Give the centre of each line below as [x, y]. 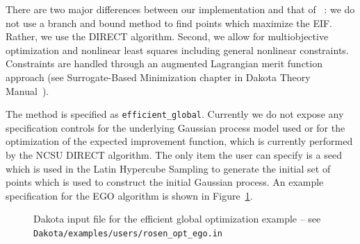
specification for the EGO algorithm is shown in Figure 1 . [129, 195]
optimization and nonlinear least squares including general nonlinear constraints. [177, 50]
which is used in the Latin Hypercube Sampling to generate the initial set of [168, 168]
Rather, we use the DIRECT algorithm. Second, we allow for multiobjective [167, 36]
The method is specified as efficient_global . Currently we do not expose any [175, 114]
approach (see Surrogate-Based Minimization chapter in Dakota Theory [158, 77]
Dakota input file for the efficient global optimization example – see [177, 219]
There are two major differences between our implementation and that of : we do [180, 9]
